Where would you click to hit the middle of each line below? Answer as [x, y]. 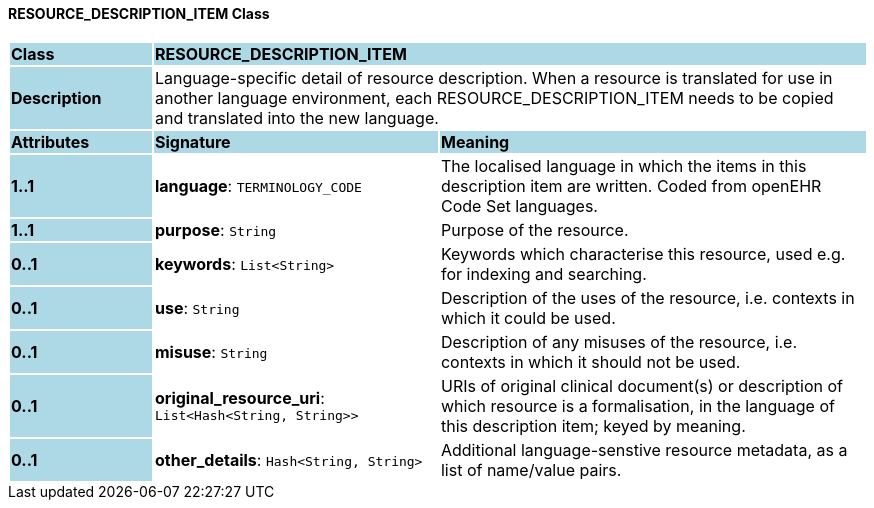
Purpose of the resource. [534, 229]
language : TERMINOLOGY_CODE [258, 185]
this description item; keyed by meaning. [593, 425]
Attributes [50, 141]
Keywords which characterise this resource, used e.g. [643, 253]
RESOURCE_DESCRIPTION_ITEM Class [139, 13]
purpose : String [215, 229]
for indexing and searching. [543, 273]
